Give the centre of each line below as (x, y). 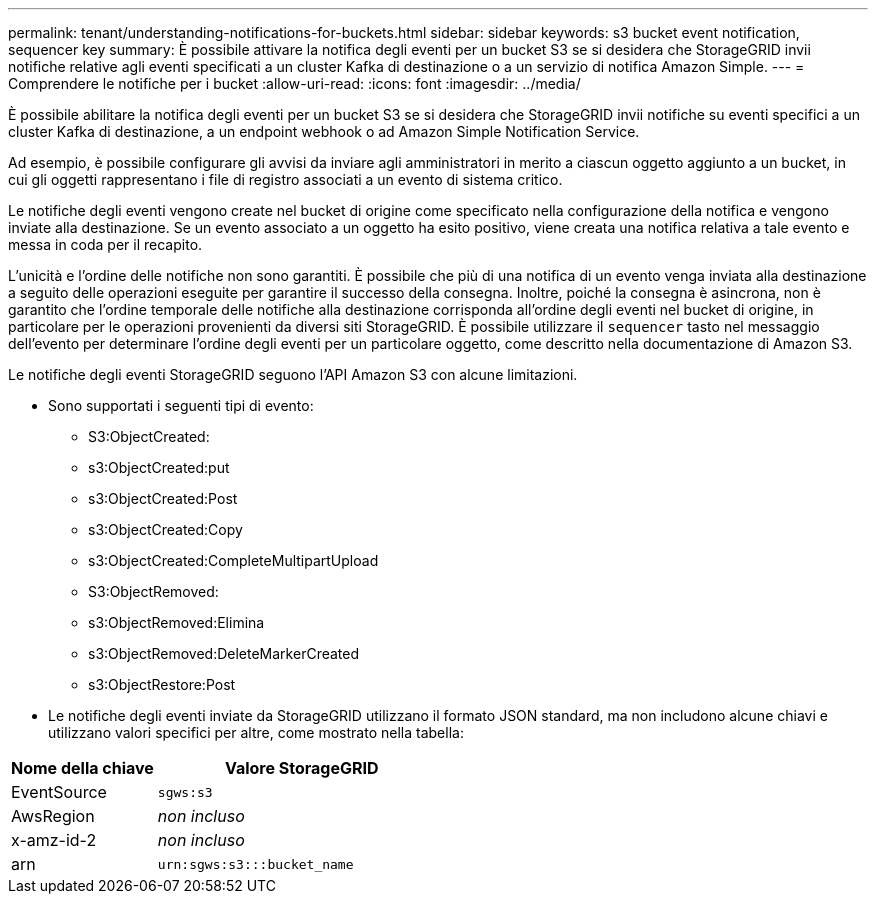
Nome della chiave (82, 768)
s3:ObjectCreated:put (159, 467)
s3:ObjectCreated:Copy (165, 529)
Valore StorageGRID (301, 768)
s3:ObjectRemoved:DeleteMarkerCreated (224, 653)
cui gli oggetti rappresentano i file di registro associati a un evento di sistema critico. (285, 179)
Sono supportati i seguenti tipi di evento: (181, 405)
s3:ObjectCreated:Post (163, 498)
